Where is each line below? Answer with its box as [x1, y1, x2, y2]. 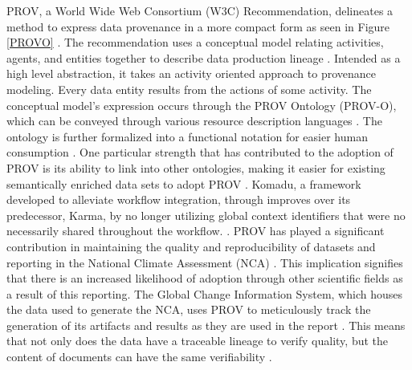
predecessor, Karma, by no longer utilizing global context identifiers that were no [6, 206, 406, 223]
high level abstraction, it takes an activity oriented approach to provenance [6, 65, 376, 82]
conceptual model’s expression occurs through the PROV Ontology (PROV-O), [6, 96, 397, 113]
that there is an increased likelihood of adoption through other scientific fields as [6, 270, 403, 287]
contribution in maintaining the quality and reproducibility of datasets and [6, 238, 376, 254]
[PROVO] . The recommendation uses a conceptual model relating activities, [6, 34, 384, 51]
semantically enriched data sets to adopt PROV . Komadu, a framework [6, 175, 361, 192]
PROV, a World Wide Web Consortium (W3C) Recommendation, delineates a [6, 2, 394, 18]
